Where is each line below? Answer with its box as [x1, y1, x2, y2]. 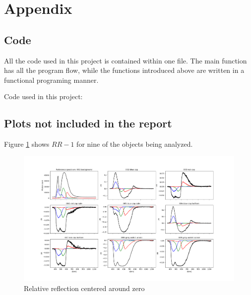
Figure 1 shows [4, 139, 50, 149]
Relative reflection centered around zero [24, 283, 145, 293]
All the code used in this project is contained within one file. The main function [4, 55, 247, 65]
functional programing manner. [4, 74, 99, 85]
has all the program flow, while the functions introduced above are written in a [4, 65, 245, 75]
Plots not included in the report [4, 116, 172, 131]
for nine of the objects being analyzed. [76, 139, 193, 149]
